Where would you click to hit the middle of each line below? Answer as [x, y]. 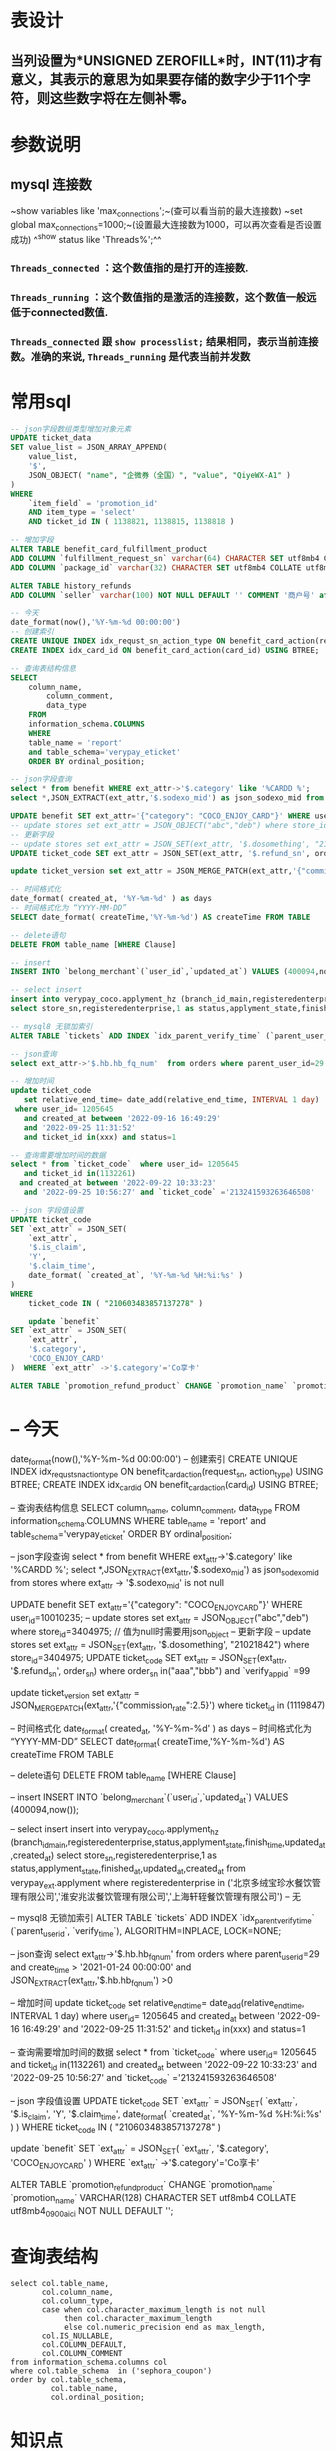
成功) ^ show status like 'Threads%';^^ [86, 238]
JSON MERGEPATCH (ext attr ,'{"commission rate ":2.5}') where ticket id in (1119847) [168, 1706]
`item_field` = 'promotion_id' [93, 503]
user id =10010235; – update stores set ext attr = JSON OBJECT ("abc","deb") [160, 1618]
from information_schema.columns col [89, 2362]
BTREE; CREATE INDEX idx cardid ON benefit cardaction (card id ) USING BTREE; [164, 1486]
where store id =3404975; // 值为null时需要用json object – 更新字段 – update [161, 1633]
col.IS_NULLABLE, [77, 2336]
